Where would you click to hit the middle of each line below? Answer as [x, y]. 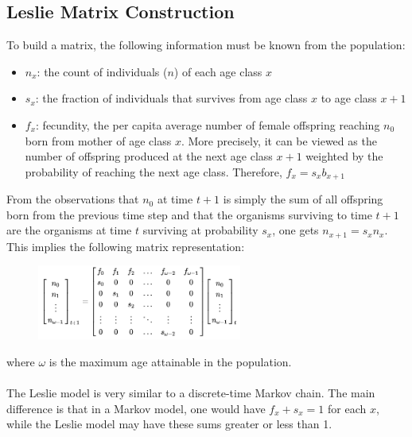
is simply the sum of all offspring [303, 199]
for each [347, 408]
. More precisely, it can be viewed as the [279, 140]
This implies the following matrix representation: [126, 246]
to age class [349, 98]
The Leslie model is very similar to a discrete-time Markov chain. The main [191, 392]
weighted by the [344, 156]
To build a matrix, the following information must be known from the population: [206, 45]
